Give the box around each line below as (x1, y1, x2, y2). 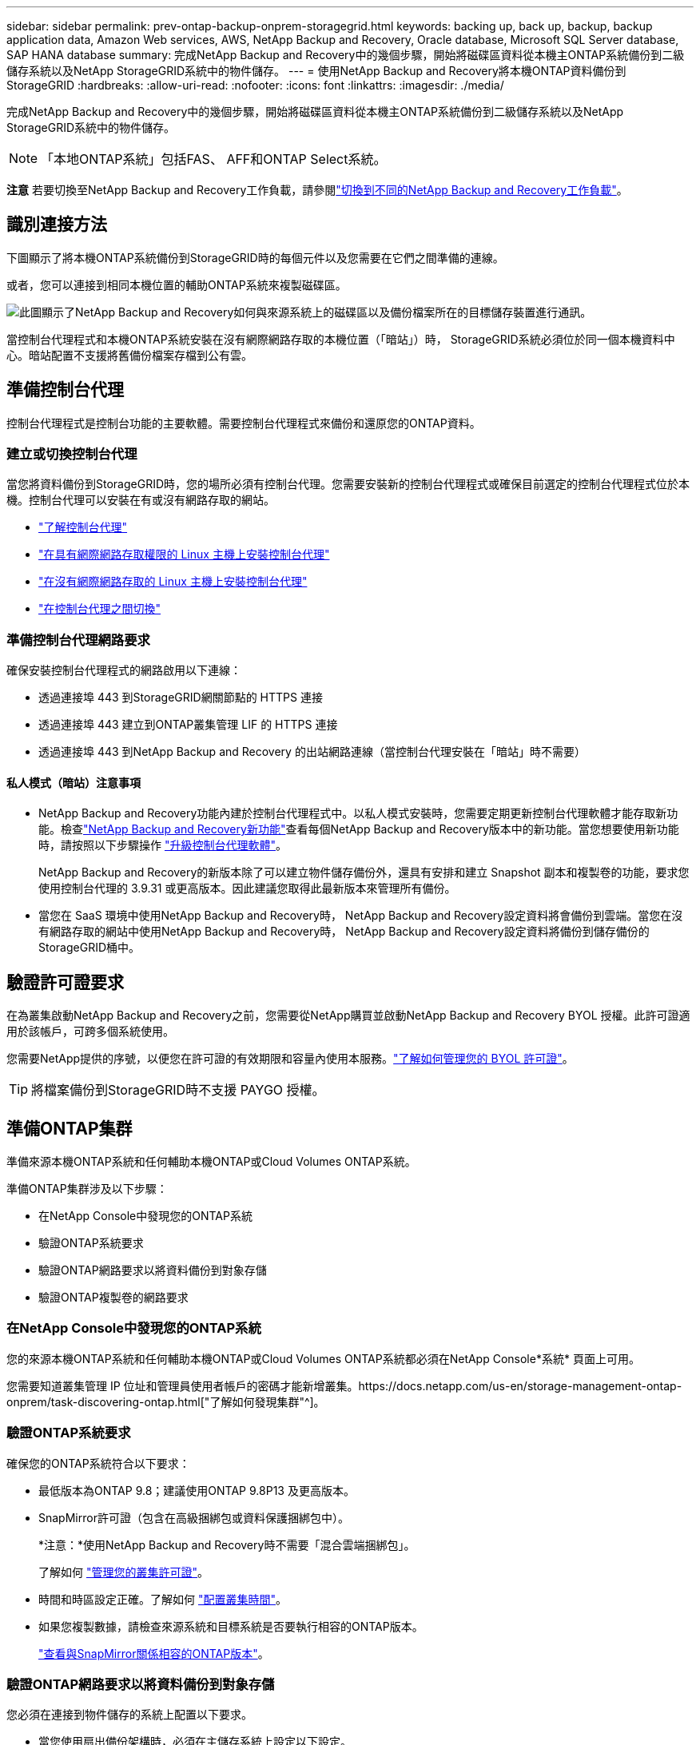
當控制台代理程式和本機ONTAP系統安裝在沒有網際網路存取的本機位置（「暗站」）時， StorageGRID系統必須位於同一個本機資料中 (6, 332, 675, 346)
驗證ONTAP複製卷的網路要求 (38, 1290, 189, 1305)
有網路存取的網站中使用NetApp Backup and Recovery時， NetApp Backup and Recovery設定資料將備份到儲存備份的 (38, 924, 650, 939)
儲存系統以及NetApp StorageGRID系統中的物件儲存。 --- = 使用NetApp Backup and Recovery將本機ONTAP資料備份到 (6, 64, 626, 78)
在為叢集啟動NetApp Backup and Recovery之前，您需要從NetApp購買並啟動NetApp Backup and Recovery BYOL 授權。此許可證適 (6, 1008, 690, 1023)
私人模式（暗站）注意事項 (6, 775, 141, 789)
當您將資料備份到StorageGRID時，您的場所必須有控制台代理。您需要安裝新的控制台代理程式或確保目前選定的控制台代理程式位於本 (6, 477, 690, 491)
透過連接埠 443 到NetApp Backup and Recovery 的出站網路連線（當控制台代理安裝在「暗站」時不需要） (38, 745, 586, 759)
